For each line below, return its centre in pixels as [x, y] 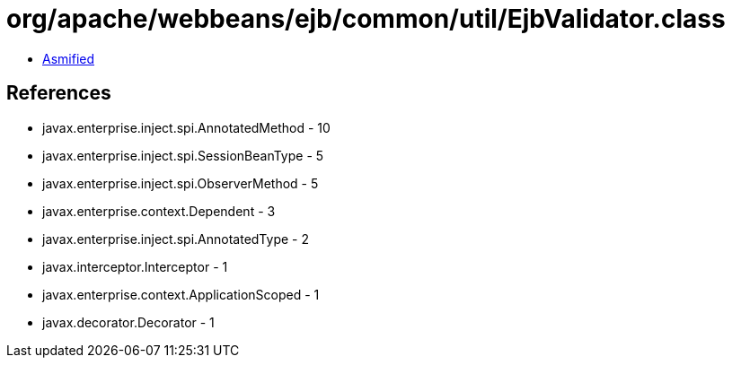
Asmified [69, 58]
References [59, 93]
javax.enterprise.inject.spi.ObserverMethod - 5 [181, 183]
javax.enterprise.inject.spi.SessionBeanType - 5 [183, 155]
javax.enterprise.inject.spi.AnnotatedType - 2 [176, 239]
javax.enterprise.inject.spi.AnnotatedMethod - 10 [186, 127]
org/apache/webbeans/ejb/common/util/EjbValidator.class [366, 19]
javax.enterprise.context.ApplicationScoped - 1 [181, 294]
